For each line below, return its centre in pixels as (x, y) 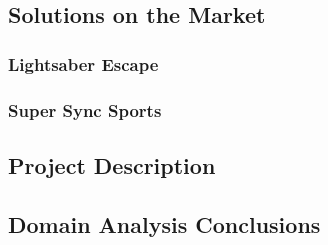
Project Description (112, 164)
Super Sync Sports (85, 109)
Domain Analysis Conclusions (164, 223)
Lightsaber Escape (83, 63)
